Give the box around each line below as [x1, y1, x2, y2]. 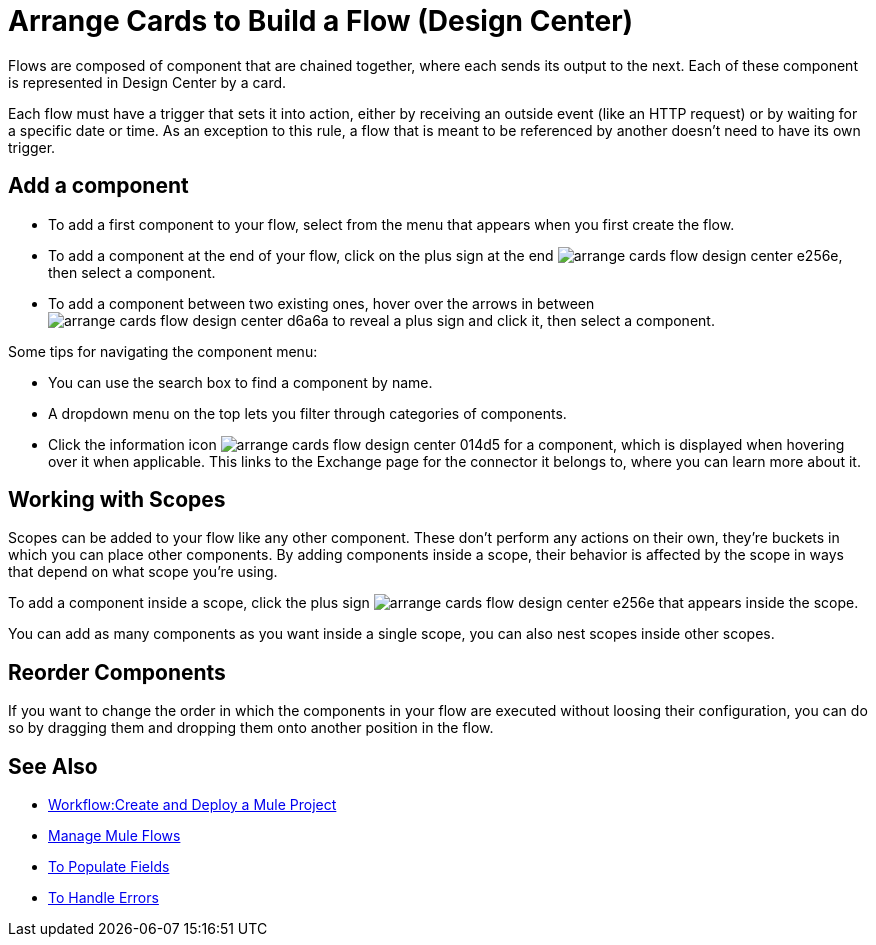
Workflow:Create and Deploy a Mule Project [48, 796, 337, 814]
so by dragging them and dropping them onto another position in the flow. [8, 719, 494, 737]
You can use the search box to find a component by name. [48, 373, 433, 391]
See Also [8, 753, 98, 779]
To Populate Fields [48, 858, 170, 876]
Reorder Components [8, 659, 226, 685]
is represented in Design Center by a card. [8, 73, 287, 91]
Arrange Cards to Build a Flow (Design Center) [8, 4, 634, 38]
